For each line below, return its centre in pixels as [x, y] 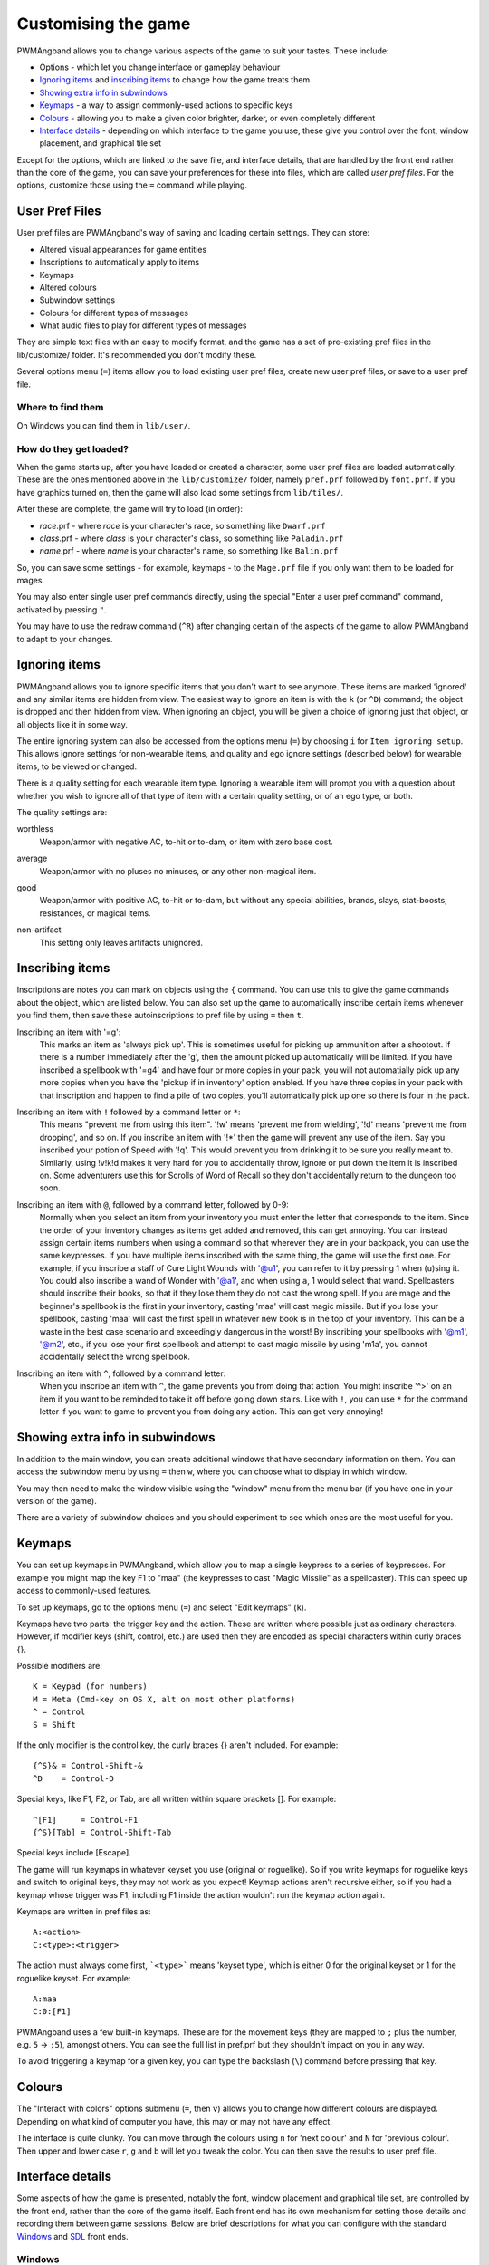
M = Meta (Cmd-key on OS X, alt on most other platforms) [164, 1699]
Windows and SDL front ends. [72, 2236]
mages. [31, 581]
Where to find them [60, 408]
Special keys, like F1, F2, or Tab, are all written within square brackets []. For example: [177, 1799]
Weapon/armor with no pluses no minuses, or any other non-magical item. [178, 871]
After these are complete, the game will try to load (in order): [130, 509]
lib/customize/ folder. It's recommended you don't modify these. [137, 354]
